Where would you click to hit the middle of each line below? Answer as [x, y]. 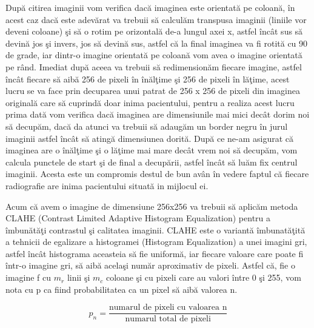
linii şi [78, 277]
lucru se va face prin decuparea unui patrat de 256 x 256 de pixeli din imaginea [153, 91]
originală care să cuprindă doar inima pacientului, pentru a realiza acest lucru [150, 102]
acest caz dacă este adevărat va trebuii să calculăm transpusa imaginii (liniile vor [156, 19]
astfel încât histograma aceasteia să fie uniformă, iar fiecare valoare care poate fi [155, 253]
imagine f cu [28, 277]
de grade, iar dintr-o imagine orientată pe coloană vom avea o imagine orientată [154, 55]
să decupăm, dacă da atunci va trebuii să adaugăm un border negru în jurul [147, 126]
